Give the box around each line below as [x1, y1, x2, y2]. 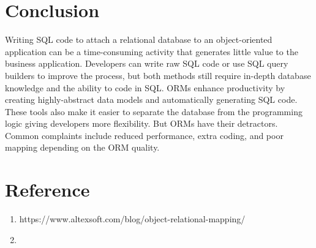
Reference [5, 177, 90, 202]
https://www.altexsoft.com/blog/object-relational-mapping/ [19, 212, 246, 225]
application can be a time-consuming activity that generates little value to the [5, 45, 298, 58]
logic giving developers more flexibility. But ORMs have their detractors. [5, 117, 278, 130]
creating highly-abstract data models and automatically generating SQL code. [5, 93, 298, 106]
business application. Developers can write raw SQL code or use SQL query [5, 57, 288, 70]
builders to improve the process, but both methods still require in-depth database [5, 69, 311, 81]
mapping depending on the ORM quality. [5, 141, 160, 154]
